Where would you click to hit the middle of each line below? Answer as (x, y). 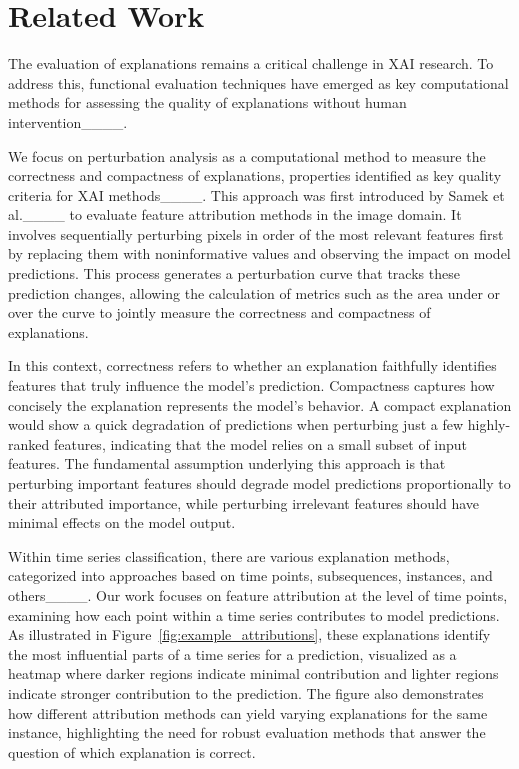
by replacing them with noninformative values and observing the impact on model (259, 253)
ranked (29, 443)
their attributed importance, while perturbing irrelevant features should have (244, 502)
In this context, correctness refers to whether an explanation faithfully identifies (252, 365)
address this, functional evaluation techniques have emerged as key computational (258, 82)
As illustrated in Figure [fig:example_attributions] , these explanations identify (249, 634)
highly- (489, 424)
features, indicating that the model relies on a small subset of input (260, 443)
